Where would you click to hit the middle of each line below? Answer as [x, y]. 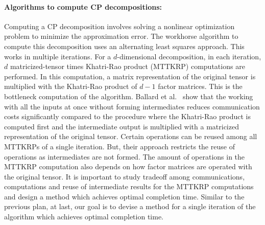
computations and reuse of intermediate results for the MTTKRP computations [129, 186]
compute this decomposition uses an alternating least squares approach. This [124, 46]
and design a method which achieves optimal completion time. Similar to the [124, 196]
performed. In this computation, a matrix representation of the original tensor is [130, 76]
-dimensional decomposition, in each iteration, [189, 56]
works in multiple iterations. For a [58, 56]
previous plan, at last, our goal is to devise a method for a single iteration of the [130, 206]
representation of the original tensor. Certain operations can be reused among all [131, 136]
